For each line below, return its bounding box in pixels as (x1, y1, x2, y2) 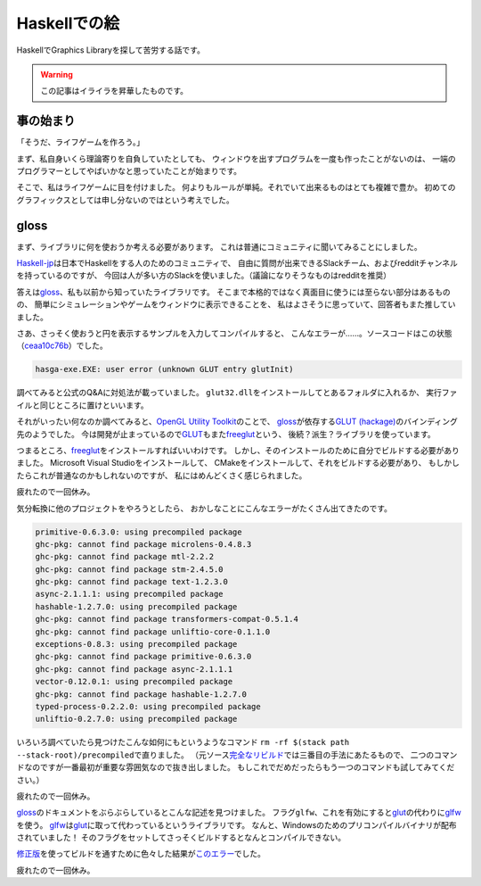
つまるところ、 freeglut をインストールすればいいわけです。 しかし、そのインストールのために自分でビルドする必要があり (16, 444, 461, 455)
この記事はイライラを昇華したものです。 (40, 86, 189, 96)
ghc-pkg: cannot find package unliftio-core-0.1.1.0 (35, 626, 271, 637)
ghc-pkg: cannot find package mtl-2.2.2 (35, 551, 214, 562)
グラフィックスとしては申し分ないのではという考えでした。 (16, 195, 235, 205)
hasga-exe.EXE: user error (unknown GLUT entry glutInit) (35, 364, 294, 375)
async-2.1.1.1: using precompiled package (35, 589, 224, 600)
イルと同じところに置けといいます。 (16, 400, 149, 410)
